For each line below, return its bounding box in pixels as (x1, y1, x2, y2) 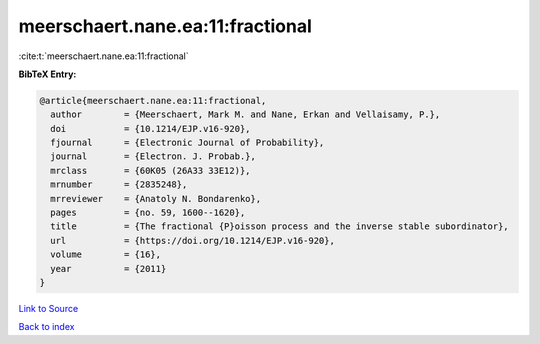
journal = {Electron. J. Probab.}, (50, 151, 257, 162)
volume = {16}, (50, 249, 162, 260)
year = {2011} (50, 263, 167, 274)
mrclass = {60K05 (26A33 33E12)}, (50, 165, 251, 176)
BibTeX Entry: (18, 68, 77, 80)
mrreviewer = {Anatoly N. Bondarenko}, (50, 193, 262, 204)
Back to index (18, 321, 75, 333)
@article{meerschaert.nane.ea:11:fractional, (39, 95, 267, 106)
